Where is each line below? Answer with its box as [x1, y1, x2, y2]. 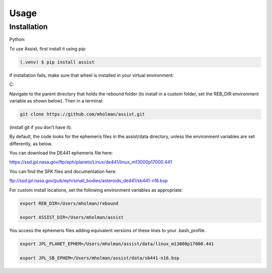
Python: [9, 36, 26, 42]
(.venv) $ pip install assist [20, 59, 95, 65]
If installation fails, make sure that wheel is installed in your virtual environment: [9, 72, 174, 78]
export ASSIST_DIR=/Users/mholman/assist [20, 214, 124, 221]
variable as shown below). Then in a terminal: [9, 97, 104, 103]
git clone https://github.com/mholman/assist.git [20, 111, 145, 117]
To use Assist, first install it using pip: [9, 45, 87, 51]
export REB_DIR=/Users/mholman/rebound [20, 200, 118, 206]
